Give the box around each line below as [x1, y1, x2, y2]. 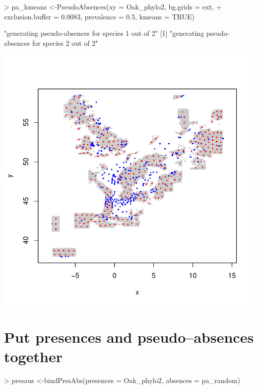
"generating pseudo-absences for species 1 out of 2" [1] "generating [4, 28, 204, 38]
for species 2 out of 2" [32, 37, 98, 48]
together [4, 346, 63, 367]
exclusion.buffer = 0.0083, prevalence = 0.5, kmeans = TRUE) [4, 11, 195, 21]
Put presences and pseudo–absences [4, 327, 254, 347]
